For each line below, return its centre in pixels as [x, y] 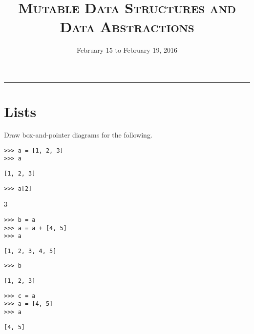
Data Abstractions [127, 27]
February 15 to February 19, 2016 [127, 50]
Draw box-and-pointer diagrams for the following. [78, 135]
